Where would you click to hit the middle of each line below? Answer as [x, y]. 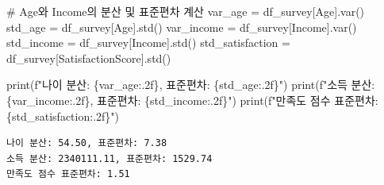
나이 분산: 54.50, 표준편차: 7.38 [87, 143]
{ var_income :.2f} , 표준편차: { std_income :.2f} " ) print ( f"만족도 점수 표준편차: [192, 100]
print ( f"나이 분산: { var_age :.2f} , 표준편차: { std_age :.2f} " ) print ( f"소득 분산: [191, 85]
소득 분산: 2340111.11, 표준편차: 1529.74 [109, 158]
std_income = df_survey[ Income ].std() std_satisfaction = [148, 42]
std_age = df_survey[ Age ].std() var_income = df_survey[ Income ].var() [182, 27]
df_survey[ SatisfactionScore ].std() [89, 58]
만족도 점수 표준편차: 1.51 [68, 174]
